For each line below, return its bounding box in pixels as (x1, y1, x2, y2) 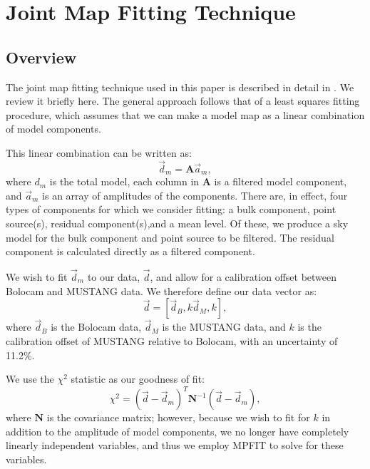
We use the (6, 371, 54, 386)
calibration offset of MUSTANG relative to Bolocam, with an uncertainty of (6, 334, 338, 348)
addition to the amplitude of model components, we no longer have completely (6, 423, 349, 438)
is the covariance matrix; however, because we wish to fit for (46, 410, 310, 425)
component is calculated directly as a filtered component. (6, 244, 255, 259)
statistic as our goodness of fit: (71, 371, 205, 386)
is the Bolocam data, (51, 319, 142, 334)
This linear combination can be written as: (6, 145, 192, 160)
